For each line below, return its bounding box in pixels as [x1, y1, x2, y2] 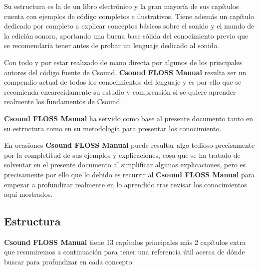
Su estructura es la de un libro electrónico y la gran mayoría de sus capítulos [4, 1, 239, 11]
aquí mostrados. [4, 189, 53, 199]
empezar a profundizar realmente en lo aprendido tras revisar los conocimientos [4, 179, 247, 189]
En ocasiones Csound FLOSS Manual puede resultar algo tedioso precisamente [4, 140, 255, 150]
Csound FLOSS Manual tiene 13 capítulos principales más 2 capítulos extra [4, 236, 246, 247]
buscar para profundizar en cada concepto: [4, 256, 134, 267]
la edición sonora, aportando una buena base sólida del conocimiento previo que [4, 30, 249, 41]
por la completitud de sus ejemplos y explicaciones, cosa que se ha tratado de [4, 149, 241, 160]
